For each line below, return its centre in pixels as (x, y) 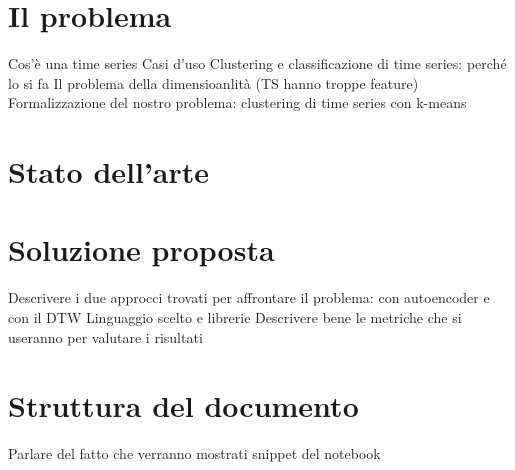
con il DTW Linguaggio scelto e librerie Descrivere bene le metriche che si (235, 317)
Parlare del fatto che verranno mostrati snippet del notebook (194, 453)
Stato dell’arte (109, 171)
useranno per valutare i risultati (105, 336)
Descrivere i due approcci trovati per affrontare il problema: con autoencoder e (249, 297)
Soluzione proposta (141, 249)
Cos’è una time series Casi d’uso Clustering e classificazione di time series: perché (257, 63)
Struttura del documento (183, 405)
